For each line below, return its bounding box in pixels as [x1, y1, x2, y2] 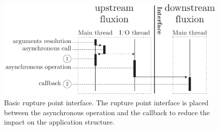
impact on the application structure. [4, 117, 114, 127]
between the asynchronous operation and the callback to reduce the [4, 107, 210, 117]
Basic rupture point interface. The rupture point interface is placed [4, 97, 209, 108]
